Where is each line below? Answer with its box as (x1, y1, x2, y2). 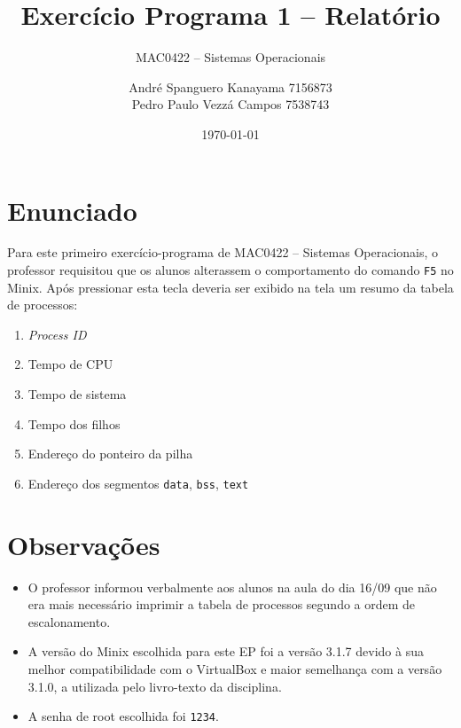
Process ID (27, 325, 87, 343)
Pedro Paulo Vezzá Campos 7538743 (131, 95, 330, 114)
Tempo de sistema (27, 385, 127, 403)
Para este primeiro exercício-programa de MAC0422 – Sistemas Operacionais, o (7, 243, 439, 262)
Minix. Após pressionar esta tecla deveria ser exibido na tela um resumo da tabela (7, 278, 454, 296)
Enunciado (7, 192, 137, 228)
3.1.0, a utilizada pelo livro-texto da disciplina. (27, 677, 282, 695)
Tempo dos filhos (27, 414, 121, 433)
